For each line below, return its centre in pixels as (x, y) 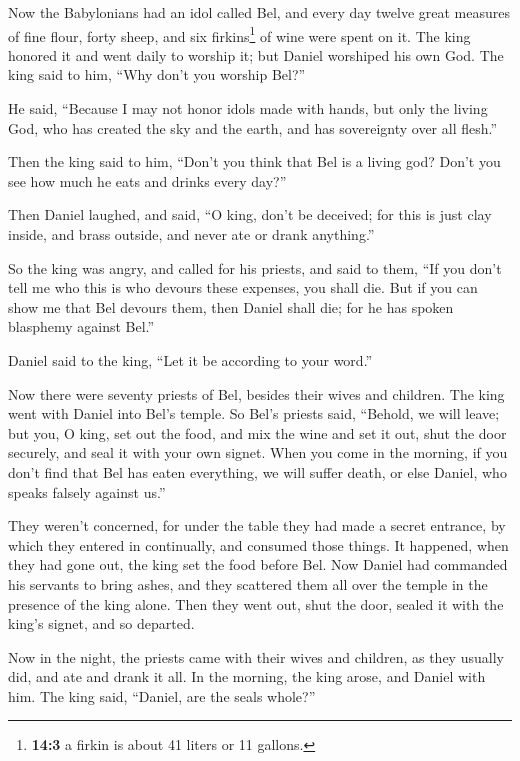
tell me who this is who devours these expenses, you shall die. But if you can (243, 287)
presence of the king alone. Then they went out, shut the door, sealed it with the (256, 603)
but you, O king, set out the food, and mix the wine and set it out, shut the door (257, 432)
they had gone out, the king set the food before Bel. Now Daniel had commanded (258, 564)
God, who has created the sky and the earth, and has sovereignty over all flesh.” (253, 127)
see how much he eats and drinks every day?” (147, 180)
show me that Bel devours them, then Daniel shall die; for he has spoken (231, 306)
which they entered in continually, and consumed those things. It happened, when (258, 544)
